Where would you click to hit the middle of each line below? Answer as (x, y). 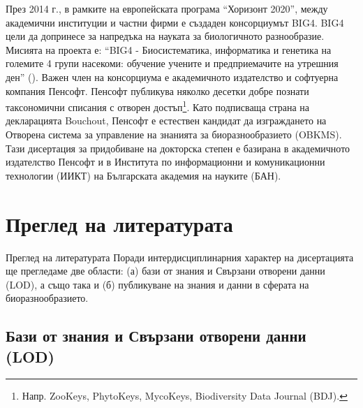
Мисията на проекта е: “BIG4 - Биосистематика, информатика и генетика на (169, 49)
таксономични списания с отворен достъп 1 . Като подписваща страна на (158, 106)
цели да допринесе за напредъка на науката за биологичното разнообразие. (165, 36)
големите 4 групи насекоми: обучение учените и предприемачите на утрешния (172, 63)
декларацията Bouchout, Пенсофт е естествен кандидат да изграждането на (166, 121)
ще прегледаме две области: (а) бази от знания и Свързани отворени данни (165, 271)
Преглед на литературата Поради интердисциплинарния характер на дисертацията (180, 257)
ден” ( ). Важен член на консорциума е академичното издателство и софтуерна (172, 76)
